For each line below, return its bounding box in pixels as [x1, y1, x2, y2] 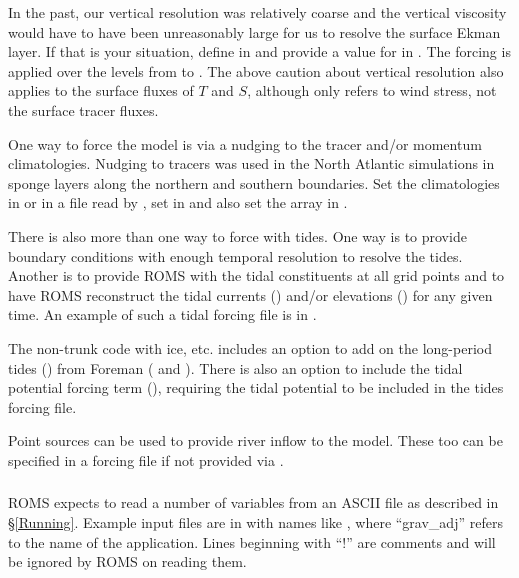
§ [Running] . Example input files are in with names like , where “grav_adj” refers [8, 511, 503, 532]
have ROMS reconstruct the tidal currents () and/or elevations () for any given [8, 284, 493, 305]
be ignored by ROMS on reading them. [8, 551, 247, 572]
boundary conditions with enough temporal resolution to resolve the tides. [8, 245, 463, 266]
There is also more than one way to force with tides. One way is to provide [8, 225, 467, 246]
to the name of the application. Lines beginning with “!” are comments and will [8, 531, 496, 552]
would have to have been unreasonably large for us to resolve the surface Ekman [8, 21, 501, 42]
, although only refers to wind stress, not [247, 80, 497, 101]
